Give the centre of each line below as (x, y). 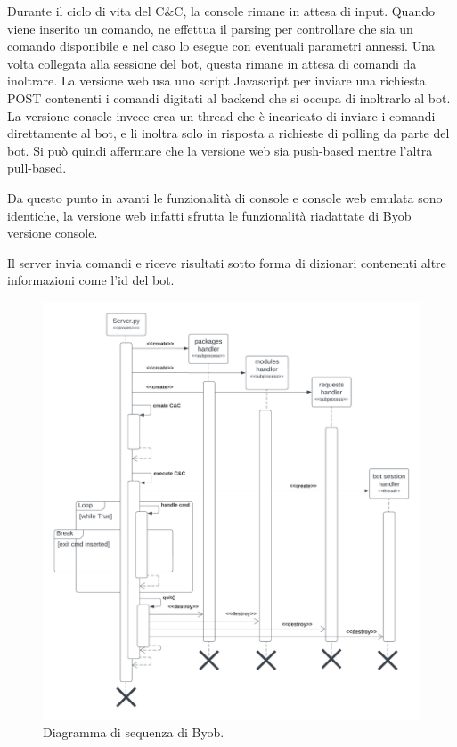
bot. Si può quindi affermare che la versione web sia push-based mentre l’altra (220, 150)
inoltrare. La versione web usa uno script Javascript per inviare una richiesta (216, 81)
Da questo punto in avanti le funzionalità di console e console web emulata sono (225, 197)
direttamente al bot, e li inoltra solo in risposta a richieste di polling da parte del (228, 133)
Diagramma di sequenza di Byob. (134, 732)
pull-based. (37, 168)
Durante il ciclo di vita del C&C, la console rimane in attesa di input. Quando (221, 11)
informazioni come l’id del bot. (91, 280)
